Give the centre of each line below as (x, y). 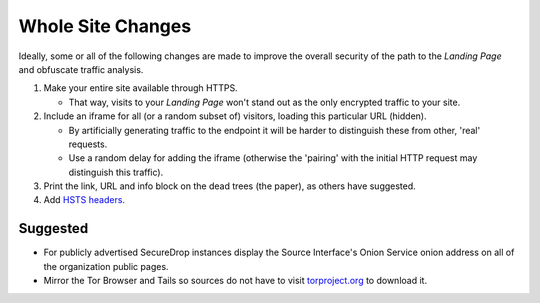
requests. (88, 144)
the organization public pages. (106, 266)
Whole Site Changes (105, 26)
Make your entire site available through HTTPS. (141, 88)
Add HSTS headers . (84, 200)
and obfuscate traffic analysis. (81, 69)
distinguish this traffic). (116, 172)
